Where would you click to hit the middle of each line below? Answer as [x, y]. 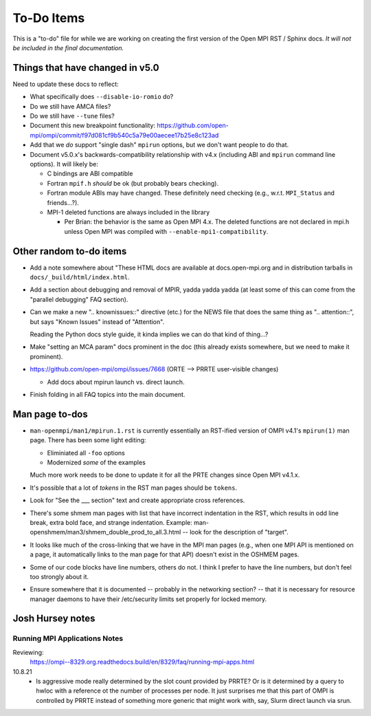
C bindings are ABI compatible [90, 174]
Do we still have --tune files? [72, 116]
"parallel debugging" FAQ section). [79, 299]
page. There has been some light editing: [88, 440]
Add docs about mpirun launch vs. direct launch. [116, 382]
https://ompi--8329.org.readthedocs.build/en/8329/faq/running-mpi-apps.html [142, 662]
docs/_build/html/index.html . [80, 277]
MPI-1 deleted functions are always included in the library [128, 212]
